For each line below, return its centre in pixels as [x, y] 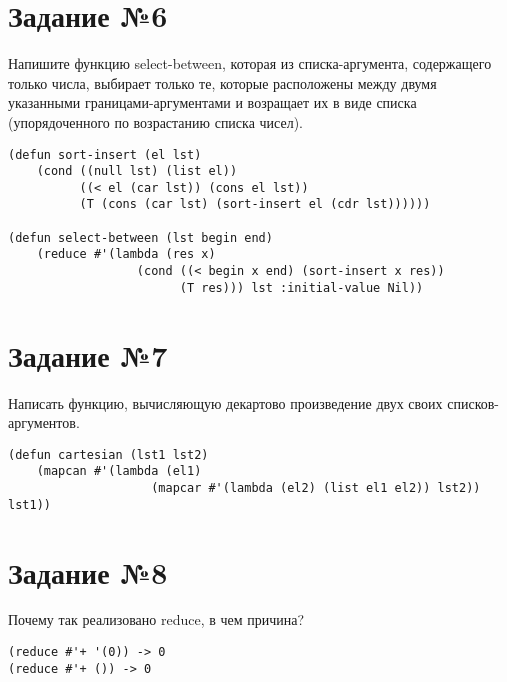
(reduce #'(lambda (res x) [126, 254]
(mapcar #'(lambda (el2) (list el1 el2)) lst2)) [316, 488]
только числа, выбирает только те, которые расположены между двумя [222, 82]
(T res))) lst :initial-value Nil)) [301, 287]
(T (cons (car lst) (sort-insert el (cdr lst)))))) [255, 204]
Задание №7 [88, 354]
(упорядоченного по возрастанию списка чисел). [156, 121]
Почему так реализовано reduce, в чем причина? [156, 619]
